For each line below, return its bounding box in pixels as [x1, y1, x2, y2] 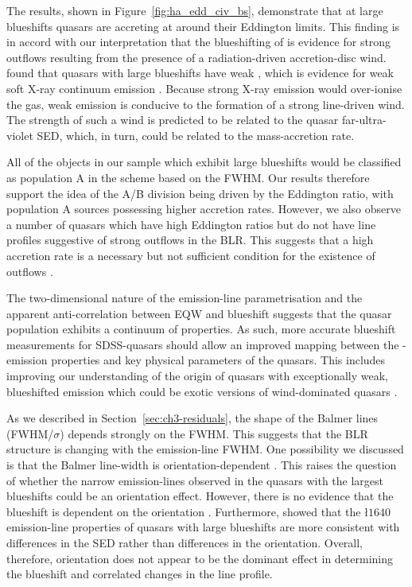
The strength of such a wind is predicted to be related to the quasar [6, 111, 339, 128]
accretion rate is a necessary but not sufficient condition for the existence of [6, 247, 375, 263]
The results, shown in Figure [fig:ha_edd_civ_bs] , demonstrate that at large [6, 2, 383, 18]
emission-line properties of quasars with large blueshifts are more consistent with [6, 519, 400, 535]
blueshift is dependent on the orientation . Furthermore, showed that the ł [6, 503, 368, 519]
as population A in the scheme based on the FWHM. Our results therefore [6, 169, 370, 185]
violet [6, 126, 33, 143]
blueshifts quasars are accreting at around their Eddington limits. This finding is [6, 17, 400, 34]
